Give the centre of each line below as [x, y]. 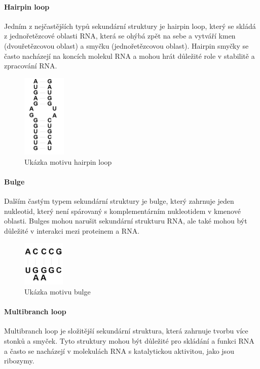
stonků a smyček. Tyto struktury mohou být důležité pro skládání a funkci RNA [129, 340]
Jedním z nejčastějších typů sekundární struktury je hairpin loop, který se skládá [130, 26]
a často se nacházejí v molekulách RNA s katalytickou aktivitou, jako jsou [119, 350]
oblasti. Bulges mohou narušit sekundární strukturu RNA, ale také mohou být [126, 221]
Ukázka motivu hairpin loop [68, 161]
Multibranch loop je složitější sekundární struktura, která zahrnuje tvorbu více [126, 331]
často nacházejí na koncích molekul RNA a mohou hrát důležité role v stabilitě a [129, 56]
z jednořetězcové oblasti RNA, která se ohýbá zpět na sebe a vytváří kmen [120, 36]
